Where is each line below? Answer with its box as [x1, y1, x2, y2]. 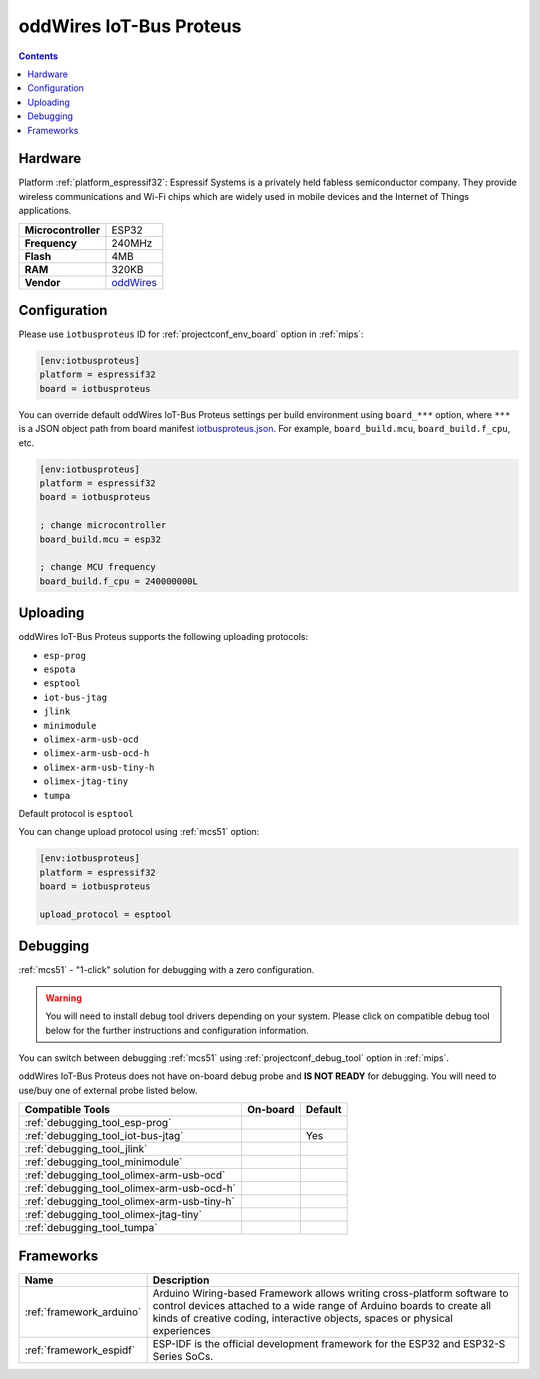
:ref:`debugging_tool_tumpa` [24, 1221, 158, 1235]
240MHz [111, 236, 153, 250]
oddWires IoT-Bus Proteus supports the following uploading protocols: [18, 631, 309, 643]
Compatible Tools [24, 1103, 110, 1117]
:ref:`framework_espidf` [24, 1343, 136, 1357]
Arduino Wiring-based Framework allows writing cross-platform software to [152, 1286, 509, 1300]
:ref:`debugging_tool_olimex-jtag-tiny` [24, 1208, 202, 1222]
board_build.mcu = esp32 [39, 533, 162, 545]
